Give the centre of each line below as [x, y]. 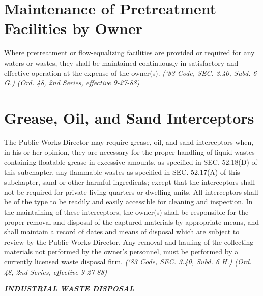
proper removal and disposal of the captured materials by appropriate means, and [132, 221]
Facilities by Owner [74, 28]
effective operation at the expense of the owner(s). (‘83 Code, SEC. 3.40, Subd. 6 [130, 72]
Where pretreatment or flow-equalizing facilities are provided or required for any [129, 53]
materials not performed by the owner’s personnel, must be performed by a [121, 251]
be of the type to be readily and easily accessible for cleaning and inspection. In [128, 202]
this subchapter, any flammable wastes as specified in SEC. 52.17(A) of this [122, 172]
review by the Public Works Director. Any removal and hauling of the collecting [129, 241]
